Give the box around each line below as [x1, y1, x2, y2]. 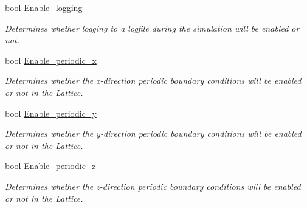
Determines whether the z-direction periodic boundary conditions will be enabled [5, 179, 301, 192]
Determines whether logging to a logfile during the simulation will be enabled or [5, 21, 300, 34]
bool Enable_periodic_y [5, 106, 97, 119]
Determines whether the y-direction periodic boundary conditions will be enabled [5, 127, 302, 140]
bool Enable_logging [5, 1, 83, 13]
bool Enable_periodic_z [5, 159, 96, 172]
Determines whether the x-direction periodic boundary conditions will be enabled [5, 74, 302, 87]
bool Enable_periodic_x [5, 54, 97, 66]
